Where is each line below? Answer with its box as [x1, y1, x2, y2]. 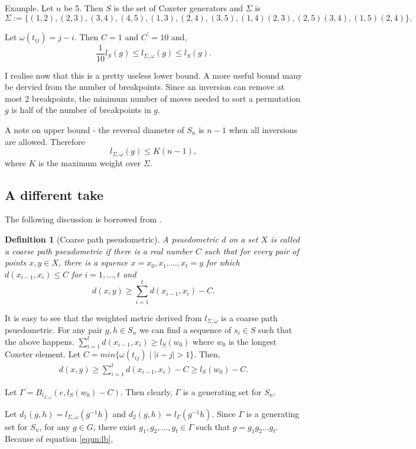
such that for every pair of [204, 244, 299, 257]
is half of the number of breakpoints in [11, 104, 151, 116]
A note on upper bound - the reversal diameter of [5, 124, 184, 136]
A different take [5, 185, 104, 203]
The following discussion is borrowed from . [5, 213, 162, 225]
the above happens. [5, 335, 74, 347]
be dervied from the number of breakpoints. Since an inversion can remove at [5, 80, 285, 93]
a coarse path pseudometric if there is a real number [5, 244, 193, 257]
